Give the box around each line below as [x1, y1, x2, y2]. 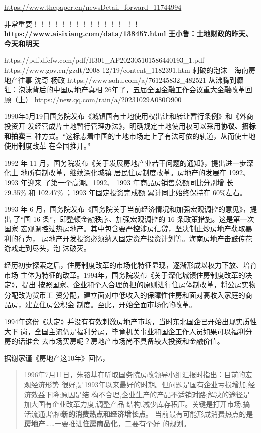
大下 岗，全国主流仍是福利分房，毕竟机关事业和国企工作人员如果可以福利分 [4, 326, 252, 336]
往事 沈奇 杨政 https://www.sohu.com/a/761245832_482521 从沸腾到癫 [18, 74, 244, 85]
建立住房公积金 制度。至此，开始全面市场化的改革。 [25, 299, 196, 310]
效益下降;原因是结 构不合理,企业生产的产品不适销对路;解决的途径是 [31, 389, 250, 399]
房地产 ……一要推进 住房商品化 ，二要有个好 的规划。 [24, 418, 191, 429]
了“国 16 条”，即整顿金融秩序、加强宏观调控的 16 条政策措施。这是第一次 [13, 213, 254, 224]
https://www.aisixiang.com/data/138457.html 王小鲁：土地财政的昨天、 [4, 28, 253, 39]
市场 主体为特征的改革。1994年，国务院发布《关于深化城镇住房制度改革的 [4, 269, 245, 280]
